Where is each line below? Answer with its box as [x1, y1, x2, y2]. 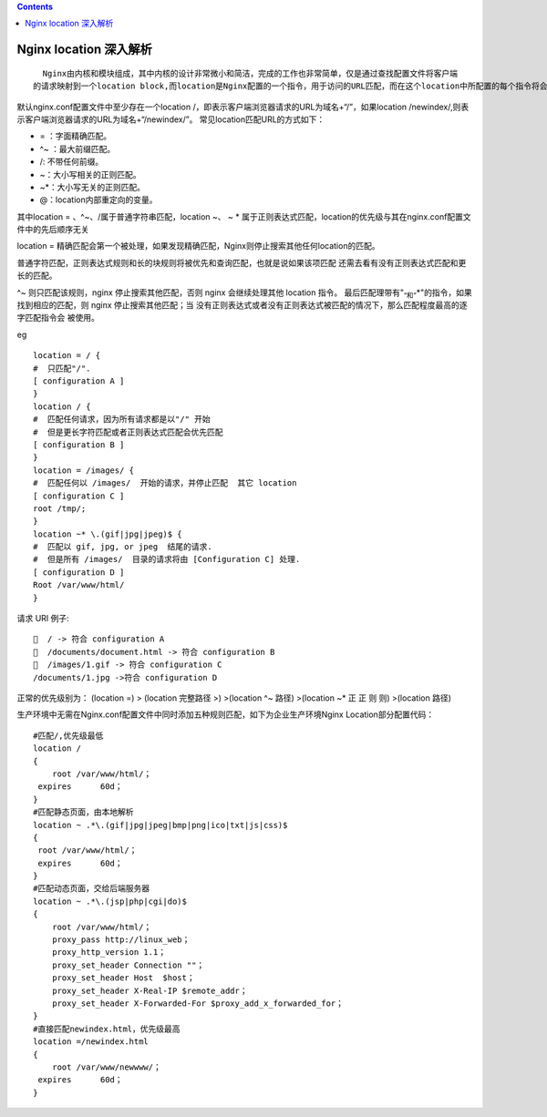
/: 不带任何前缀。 [39, 156, 104, 168]
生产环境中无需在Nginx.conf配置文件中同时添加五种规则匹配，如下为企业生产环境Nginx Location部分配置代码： [16, 709, 435, 720]
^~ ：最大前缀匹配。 [39, 143, 116, 154]
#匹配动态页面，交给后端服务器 [33, 884, 150, 894]
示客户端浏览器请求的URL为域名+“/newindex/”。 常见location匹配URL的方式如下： [16, 114, 325, 125]
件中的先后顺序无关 [16, 224, 89, 235]
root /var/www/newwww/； [51, 1061, 161, 1072]
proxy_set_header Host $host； [51, 973, 195, 983]
